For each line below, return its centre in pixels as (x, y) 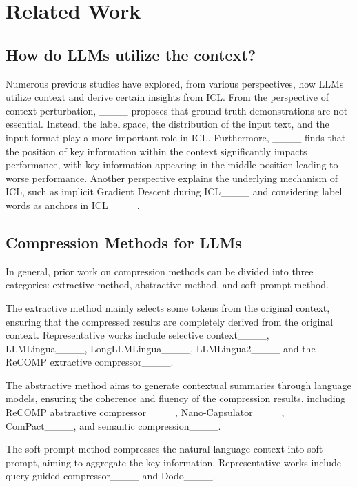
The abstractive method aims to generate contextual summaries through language (178, 385)
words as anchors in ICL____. (73, 205)
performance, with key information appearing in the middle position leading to (172, 165)
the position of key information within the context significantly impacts (156, 151)
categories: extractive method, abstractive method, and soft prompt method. (167, 285)
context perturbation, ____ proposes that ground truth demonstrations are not (177, 110)
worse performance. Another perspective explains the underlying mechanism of (172, 178)
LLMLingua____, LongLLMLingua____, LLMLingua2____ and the (161, 348)
